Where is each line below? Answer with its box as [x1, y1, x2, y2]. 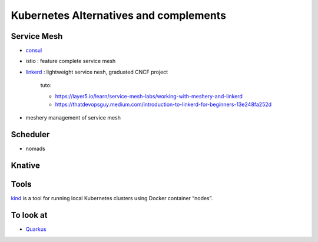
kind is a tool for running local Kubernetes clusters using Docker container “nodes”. [11, 195, 213, 202]
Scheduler [11, 130, 50, 140]
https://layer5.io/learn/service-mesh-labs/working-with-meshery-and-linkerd [55, 92, 243, 100]
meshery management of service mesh [25, 114, 121, 121]
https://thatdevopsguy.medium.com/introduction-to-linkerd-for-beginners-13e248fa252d [55, 101, 272, 108]
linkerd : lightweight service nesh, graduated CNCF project [25, 68, 168, 75]
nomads [25, 145, 45, 153]
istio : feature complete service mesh [25, 58, 116, 65]
